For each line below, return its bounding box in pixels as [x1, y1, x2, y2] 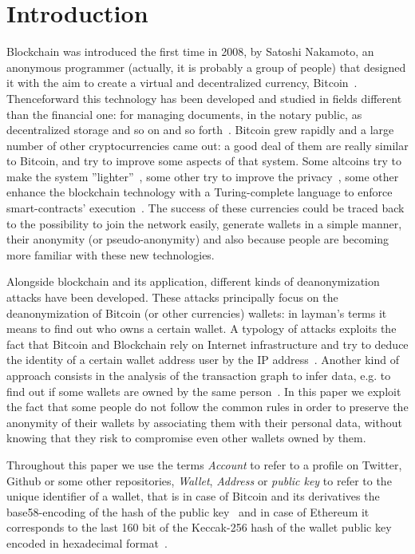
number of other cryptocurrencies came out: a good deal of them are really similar [6, 137, 409, 153]
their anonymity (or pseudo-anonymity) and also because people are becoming [6, 231, 389, 247]
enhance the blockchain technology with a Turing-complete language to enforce [6, 184, 393, 200]
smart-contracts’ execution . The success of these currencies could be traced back [6, 200, 405, 216]
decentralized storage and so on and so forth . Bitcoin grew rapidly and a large [6, 121, 394, 138]
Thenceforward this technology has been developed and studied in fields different [6, 89, 402, 106]
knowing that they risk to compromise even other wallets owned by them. [6, 429, 366, 446]
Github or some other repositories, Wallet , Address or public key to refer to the [6, 472, 392, 489]
